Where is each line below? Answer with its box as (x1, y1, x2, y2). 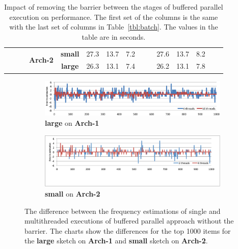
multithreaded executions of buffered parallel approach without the (24, 215, 234, 226)
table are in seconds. (82, 31, 146, 42)
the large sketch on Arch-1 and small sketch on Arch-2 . (24, 235, 208, 246)
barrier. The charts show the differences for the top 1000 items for (24, 225, 231, 236)
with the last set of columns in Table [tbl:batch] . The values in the (9, 21, 218, 32)
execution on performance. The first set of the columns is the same (9, 11, 218, 22)
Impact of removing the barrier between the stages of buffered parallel (4, 2, 223, 12)
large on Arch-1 (45, 118, 99, 128)
